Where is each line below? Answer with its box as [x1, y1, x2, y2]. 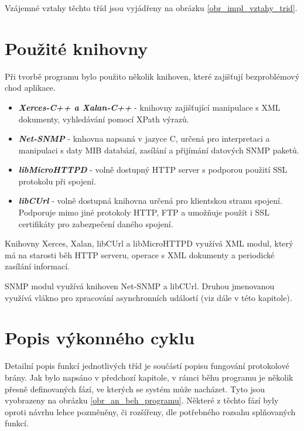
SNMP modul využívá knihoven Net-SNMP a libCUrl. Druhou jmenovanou [5, 280, 275, 292]
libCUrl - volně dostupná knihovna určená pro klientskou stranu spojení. [18, 194, 282, 207]
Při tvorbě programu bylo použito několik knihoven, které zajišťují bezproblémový [5, 70, 300, 82]
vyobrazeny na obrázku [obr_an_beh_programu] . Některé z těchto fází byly [5, 394, 279, 406]
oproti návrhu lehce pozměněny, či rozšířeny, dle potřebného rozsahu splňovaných [5, 405, 296, 418]
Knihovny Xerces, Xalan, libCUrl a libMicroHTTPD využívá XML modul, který [5, 237, 293, 249]
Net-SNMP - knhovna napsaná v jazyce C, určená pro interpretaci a [18, 132, 270, 145]
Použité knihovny [5, 36, 148, 60]
